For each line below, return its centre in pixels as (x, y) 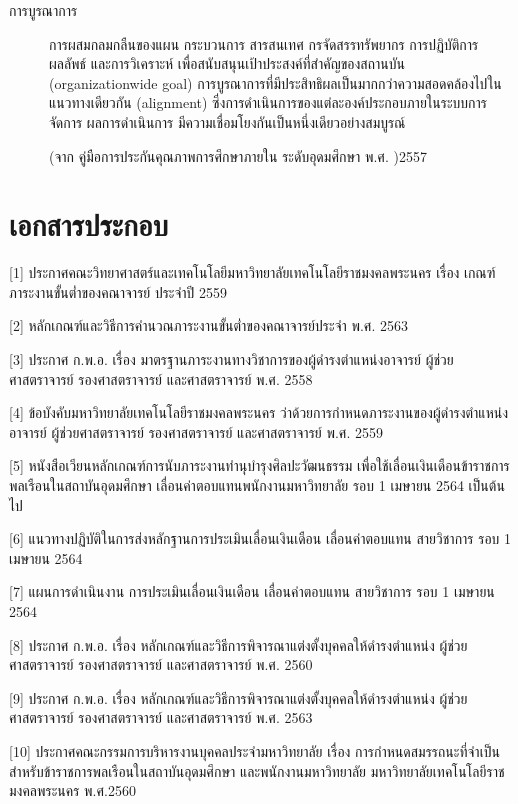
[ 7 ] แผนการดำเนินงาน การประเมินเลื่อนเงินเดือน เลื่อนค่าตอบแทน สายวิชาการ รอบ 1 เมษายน (252, 591)
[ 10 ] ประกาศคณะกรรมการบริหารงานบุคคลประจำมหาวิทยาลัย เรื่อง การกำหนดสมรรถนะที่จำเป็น (254, 750)
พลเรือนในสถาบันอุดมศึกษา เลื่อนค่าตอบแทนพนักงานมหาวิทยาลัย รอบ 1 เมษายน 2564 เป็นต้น (257, 485)
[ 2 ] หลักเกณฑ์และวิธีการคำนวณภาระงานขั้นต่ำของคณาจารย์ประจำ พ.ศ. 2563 (208, 325)
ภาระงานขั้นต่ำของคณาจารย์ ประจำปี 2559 (118, 291)
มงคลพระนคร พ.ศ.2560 (72, 790)
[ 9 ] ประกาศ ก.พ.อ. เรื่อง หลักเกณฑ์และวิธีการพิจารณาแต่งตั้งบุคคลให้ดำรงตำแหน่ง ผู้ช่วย (238, 697)
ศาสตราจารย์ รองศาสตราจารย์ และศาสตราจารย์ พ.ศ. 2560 (161, 664)
